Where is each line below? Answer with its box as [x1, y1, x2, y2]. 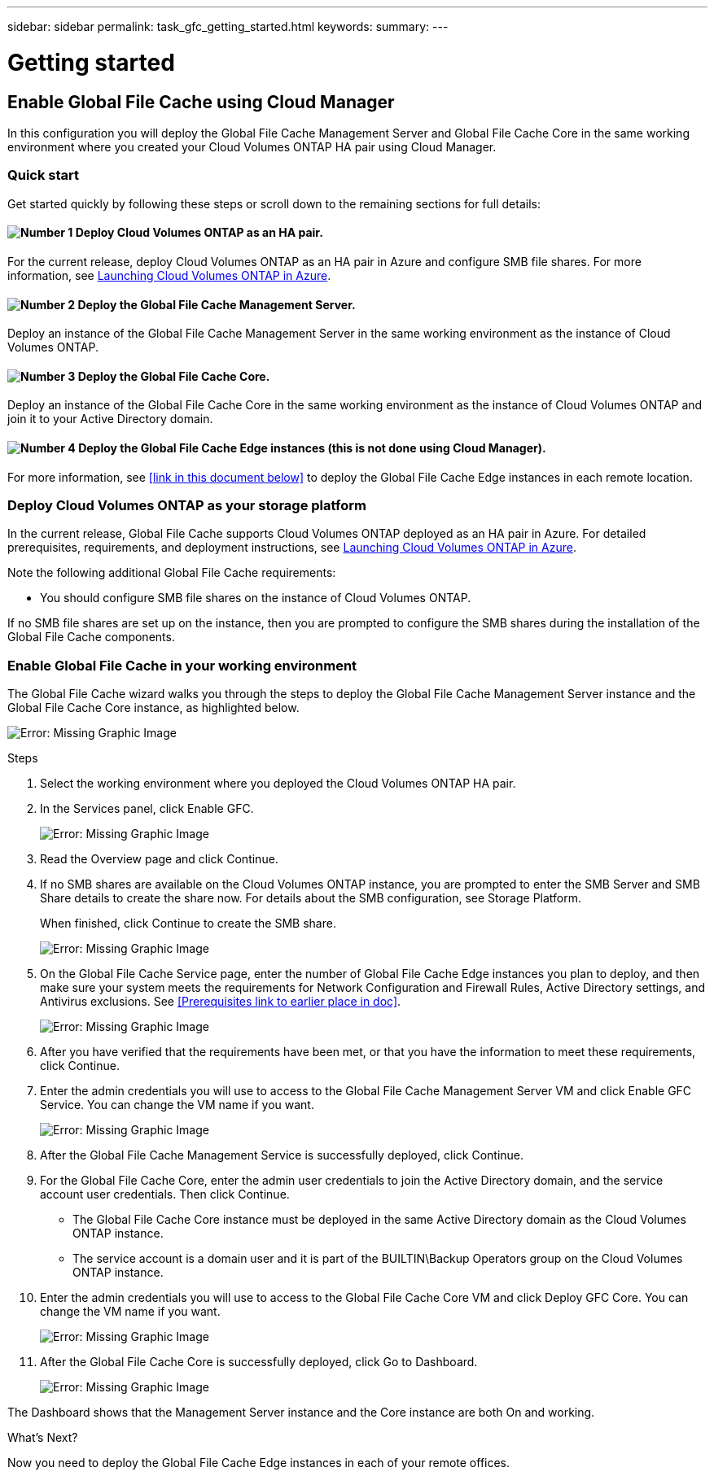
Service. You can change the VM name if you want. [40, 1098, 314, 1112]
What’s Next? [7, 1430, 78, 1445]
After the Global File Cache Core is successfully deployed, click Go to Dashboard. [40, 1355, 478, 1369]
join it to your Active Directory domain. [7, 412, 213, 426]
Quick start [7, 167, 80, 184]
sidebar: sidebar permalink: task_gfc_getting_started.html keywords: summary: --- [7, 20, 449, 33]
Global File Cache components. [7, 630, 175, 644]
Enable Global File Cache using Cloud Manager [7, 91, 395, 112]
